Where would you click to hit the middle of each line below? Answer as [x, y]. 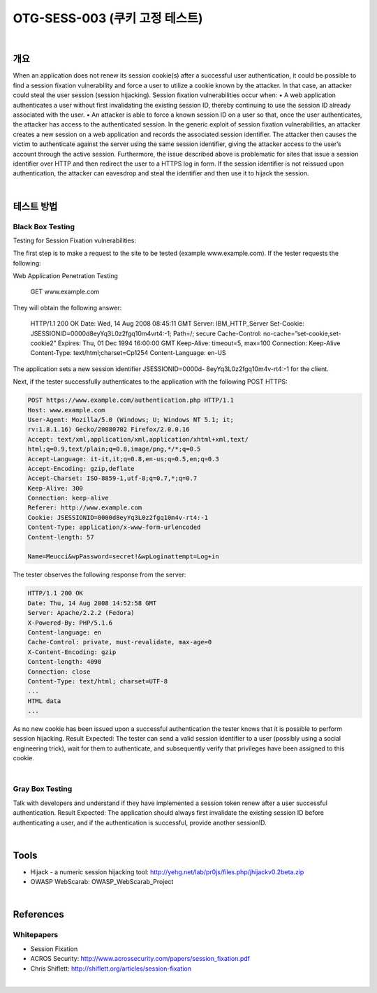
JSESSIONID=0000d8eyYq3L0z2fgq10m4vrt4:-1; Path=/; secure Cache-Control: [146, 333]
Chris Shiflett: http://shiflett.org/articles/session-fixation [111, 969]
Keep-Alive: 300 [56, 488]
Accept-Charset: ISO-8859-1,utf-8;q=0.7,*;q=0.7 [112, 478]
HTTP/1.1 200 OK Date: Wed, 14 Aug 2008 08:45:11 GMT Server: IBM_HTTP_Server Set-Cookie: [168, 324]
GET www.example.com [65, 292]
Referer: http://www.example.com [85, 508]
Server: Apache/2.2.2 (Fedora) [81, 613]
